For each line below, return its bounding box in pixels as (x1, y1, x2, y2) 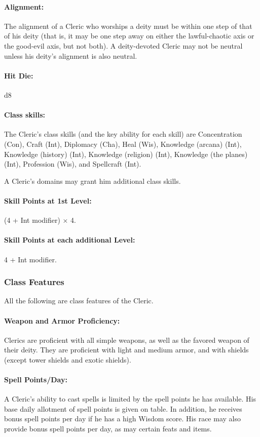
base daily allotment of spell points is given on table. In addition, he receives (4, 403, 242, 414)
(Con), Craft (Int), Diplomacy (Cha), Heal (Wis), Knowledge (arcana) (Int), (4, 138, 242, 149)
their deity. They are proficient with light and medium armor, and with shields (4, 344, 249, 355)
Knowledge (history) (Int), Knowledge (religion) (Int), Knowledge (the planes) (4, 148, 248, 159)
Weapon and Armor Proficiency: (4, 315, 120, 326)
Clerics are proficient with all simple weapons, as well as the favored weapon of (4, 334, 249, 345)
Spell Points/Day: (4, 374, 67, 385)
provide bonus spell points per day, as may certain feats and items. (4, 423, 212, 434)
